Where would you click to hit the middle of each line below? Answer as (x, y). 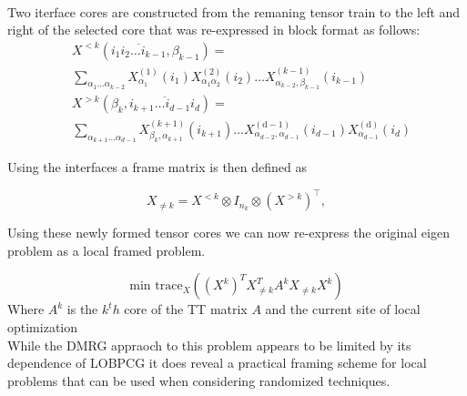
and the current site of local (343, 309)
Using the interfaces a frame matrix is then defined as (157, 167)
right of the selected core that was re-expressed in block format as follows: (214, 30)
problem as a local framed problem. (107, 250)
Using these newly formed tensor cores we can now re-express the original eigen (228, 233)
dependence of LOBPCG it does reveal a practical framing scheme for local (217, 363)
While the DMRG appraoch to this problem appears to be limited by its (209, 345)
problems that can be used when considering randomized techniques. (199, 380)
